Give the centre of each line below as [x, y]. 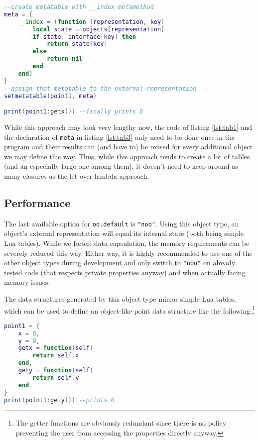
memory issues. [27, 282]
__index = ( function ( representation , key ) [91, 22]
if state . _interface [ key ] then [84, 37]
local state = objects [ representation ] [99, 29]
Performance [37, 202]
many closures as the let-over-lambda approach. [77, 175]
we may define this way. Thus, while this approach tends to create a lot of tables [127, 156]
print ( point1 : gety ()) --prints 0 [59, 400]
